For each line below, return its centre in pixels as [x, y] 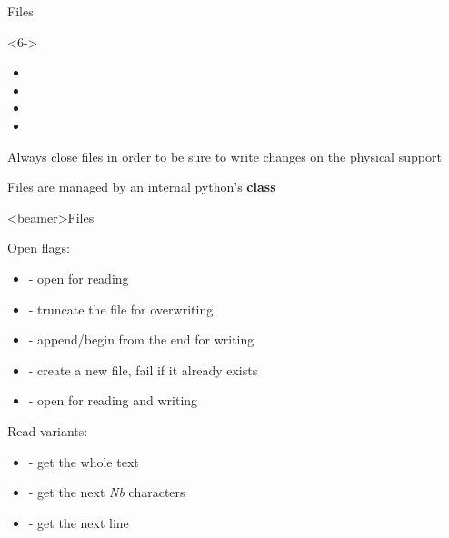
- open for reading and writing [113, 400]
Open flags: [39, 248]
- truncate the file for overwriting [121, 309]
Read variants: [48, 430]
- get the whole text [84, 461]
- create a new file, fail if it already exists [143, 369]
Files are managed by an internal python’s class [142, 187]
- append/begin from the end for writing [141, 339]
